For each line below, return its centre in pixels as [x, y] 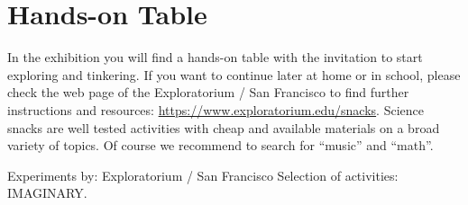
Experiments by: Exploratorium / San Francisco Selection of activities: [203, 175]
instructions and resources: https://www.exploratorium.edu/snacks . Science [216, 109]
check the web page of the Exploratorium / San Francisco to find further [208, 92]
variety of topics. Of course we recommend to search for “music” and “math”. [220, 145]
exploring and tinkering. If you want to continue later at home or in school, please [234, 74]
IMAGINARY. [47, 193]
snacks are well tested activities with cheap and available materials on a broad [224, 127]
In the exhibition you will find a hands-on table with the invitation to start [215, 57]
